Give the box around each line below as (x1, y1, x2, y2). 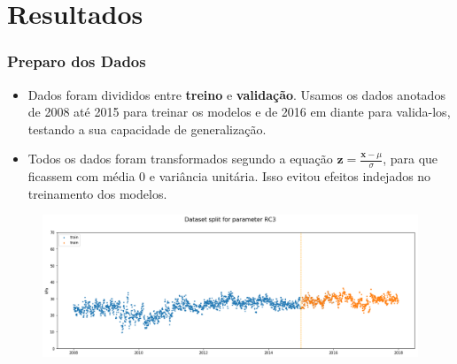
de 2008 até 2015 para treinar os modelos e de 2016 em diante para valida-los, (27, 102, 451, 121)
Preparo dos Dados (7, 50, 146, 72)
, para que (383, 149, 438, 168)
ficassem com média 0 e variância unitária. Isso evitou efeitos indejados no (27, 167, 431, 186)
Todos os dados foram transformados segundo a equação (27, 149, 333, 168)
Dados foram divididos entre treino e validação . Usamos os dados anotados (27, 85, 445, 103)
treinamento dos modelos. (27, 184, 167, 202)
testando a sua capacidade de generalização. (27, 119, 267, 138)
